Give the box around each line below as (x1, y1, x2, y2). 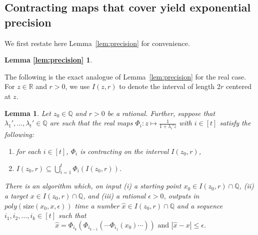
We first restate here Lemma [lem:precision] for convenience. (4, 37, 190, 48)
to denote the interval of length (119, 81, 215, 91)
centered (225, 81, 251, 91)
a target (4, 190, 28, 200)
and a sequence (176, 200, 223, 210)
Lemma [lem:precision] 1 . (4, 54, 92, 65)
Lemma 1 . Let (4, 107, 51, 118)
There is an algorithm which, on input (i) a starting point (4, 180, 181, 191)
